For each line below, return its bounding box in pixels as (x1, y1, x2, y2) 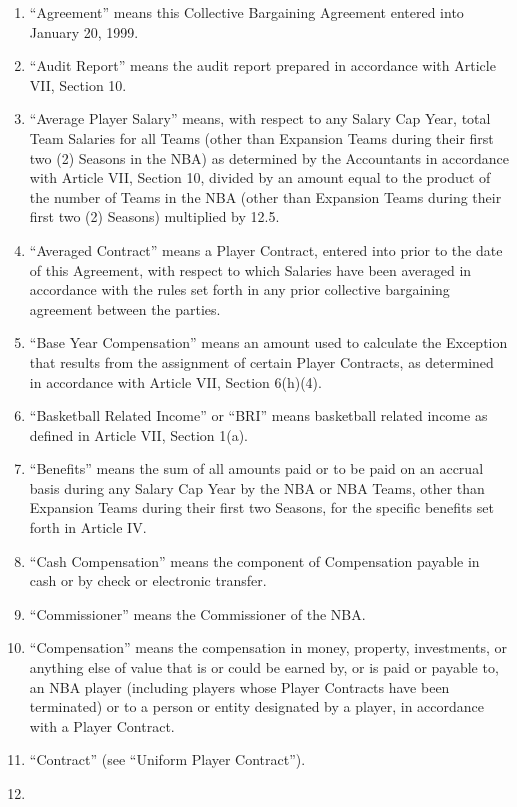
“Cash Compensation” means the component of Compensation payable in (29, 550, 480, 571)
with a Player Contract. (29, 715, 175, 736)
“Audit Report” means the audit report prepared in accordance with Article (29, 55, 496, 76)
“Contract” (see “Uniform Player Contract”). (29, 749, 306, 770)
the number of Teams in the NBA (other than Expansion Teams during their (29, 186, 502, 207)
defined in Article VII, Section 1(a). (29, 424, 249, 445)
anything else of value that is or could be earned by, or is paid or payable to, (29, 657, 499, 678)
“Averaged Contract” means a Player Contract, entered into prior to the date (29, 239, 503, 260)
